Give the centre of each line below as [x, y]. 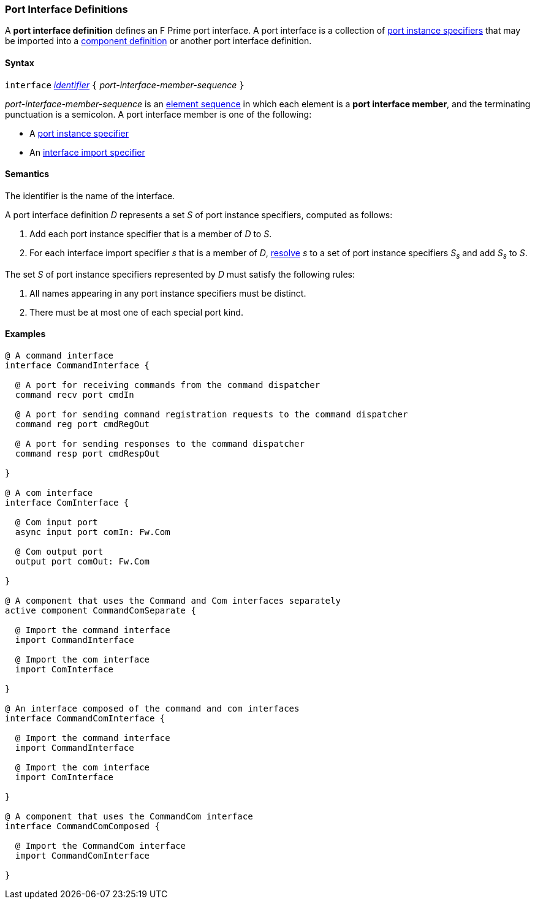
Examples [25, 334]
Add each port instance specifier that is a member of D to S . [151, 234]
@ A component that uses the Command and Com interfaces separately [173, 600]
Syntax [20, 63]
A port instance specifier [79, 133]
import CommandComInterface [82, 855]
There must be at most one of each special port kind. [136, 312]
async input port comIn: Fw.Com [93, 532]
